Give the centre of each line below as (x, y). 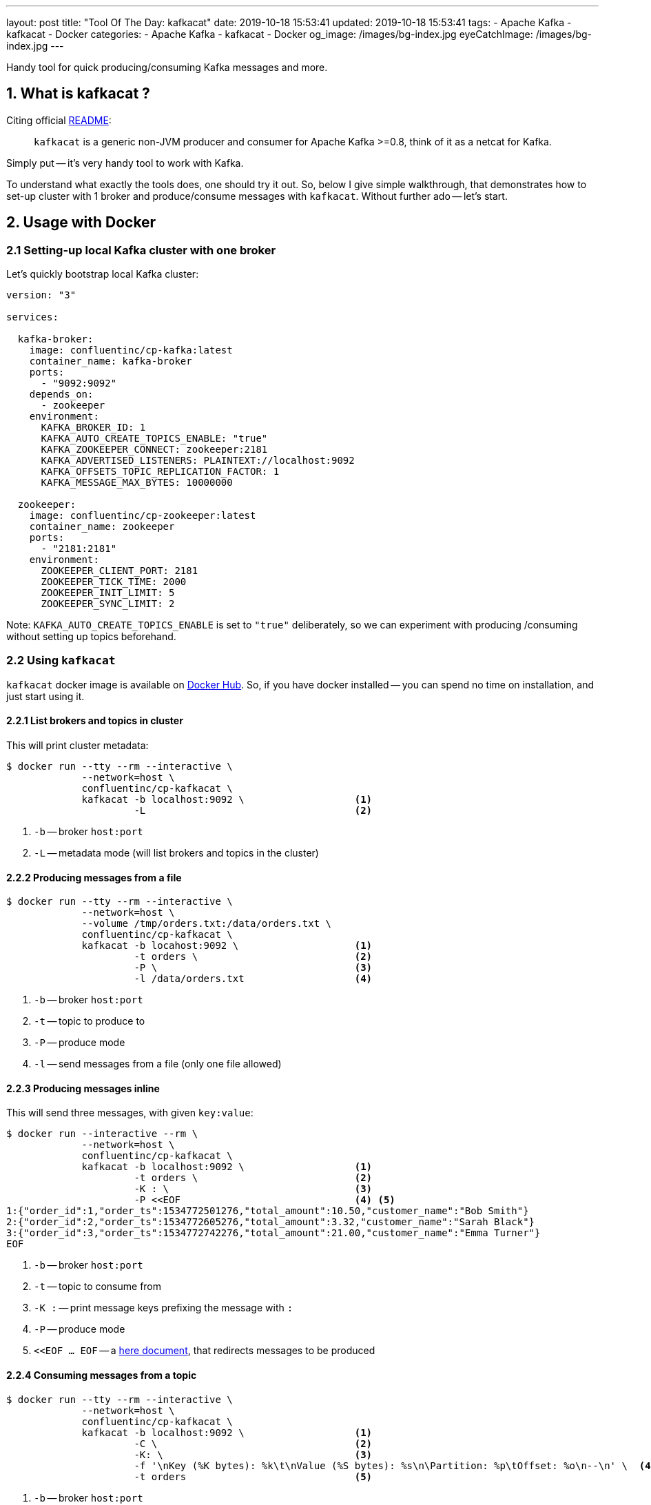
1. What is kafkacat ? (78, 94)
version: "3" (41, 295)
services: (32, 317)
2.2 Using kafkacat (61, 661)
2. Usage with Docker (81, 223)
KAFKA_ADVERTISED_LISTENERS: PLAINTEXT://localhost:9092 (198, 461)
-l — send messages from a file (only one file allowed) (158, 1064)
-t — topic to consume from (98, 1287)
